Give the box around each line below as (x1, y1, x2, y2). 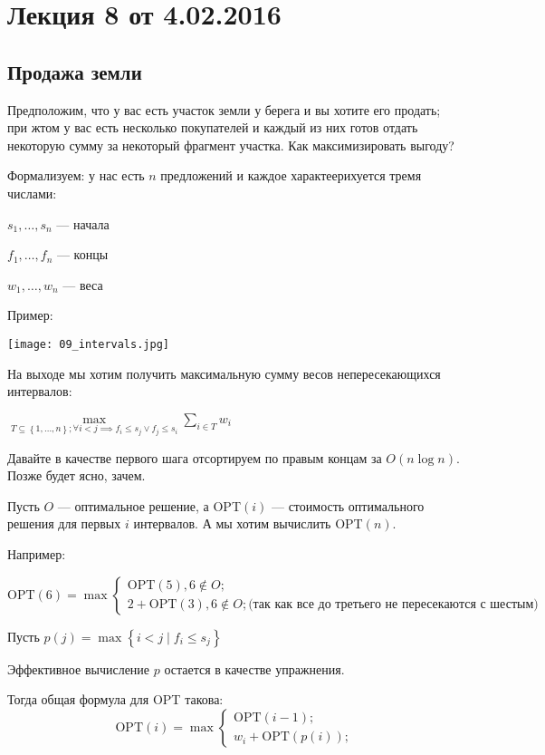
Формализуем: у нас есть (7, 166, 145, 185)
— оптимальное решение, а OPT (57, 496, 241, 515)
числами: (7, 183, 57, 202)
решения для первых (7, 514, 121, 533)
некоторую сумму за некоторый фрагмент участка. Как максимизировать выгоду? (7, 135, 454, 154)
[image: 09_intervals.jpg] (7, 337, 169, 351)
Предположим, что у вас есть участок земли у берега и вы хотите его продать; (7, 100, 441, 119)
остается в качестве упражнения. (164, 659, 345, 678)
